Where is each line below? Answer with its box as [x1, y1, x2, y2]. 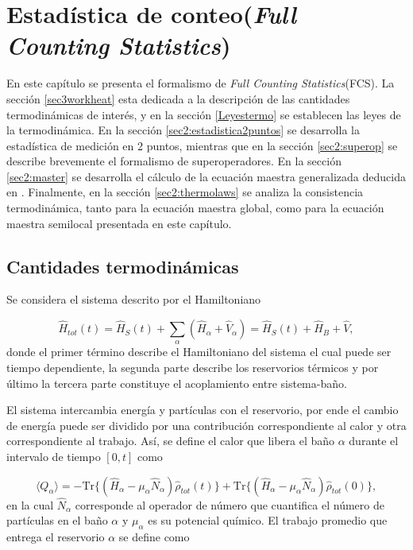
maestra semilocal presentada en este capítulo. [6, 215, 232, 231]
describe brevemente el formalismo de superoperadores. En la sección [6, 153, 342, 169]
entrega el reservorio [6, 529, 105, 545]
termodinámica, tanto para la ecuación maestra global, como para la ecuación [6, 199, 384, 216]
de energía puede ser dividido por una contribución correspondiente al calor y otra [6, 416, 407, 433]
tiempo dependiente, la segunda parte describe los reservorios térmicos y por [6, 359, 379, 376]
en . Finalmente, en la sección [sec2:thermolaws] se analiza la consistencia [6, 184, 364, 200]
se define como [118, 529, 190, 545]
